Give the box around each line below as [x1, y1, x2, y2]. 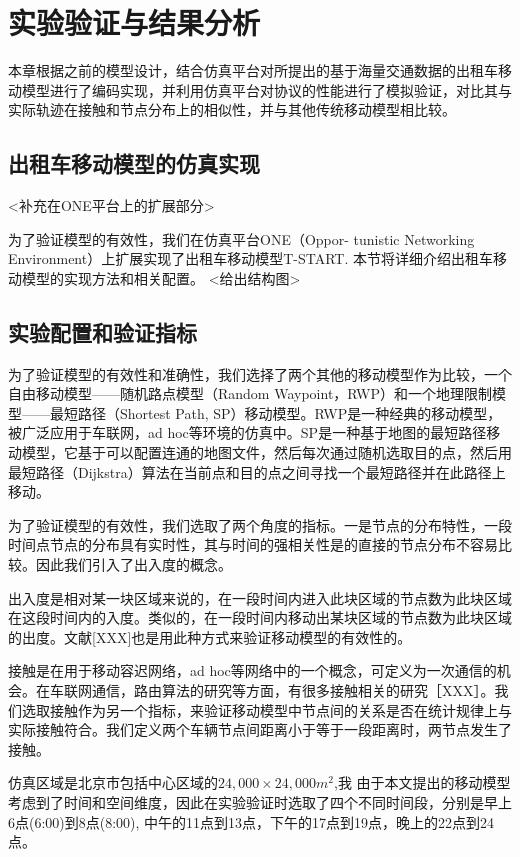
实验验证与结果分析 [8, 2, 261, 43]
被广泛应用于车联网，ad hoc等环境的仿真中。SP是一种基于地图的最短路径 [8, 422, 487, 443]
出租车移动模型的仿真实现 [8, 148, 260, 179]
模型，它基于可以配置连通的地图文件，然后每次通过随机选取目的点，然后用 [21, 442, 512, 463]
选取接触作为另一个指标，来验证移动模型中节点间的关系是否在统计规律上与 [21, 699, 512, 720]
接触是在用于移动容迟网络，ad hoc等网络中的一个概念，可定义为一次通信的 [8, 660, 497, 681]
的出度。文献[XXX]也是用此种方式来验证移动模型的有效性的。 [8, 626, 412, 647]
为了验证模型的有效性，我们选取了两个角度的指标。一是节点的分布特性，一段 [8, 514, 512, 535]
